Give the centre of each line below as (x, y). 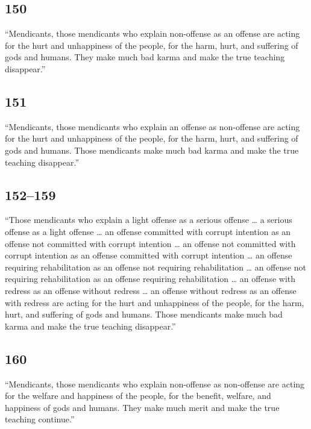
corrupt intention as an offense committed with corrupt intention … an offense (149, 255)
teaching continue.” (40, 419)
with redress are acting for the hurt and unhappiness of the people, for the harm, (155, 302)
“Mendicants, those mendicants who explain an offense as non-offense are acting (152, 126)
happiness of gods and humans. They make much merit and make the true (142, 407)
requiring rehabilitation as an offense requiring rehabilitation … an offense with (150, 279)
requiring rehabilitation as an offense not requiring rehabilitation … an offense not (155, 267)
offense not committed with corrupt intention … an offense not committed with (150, 243)
